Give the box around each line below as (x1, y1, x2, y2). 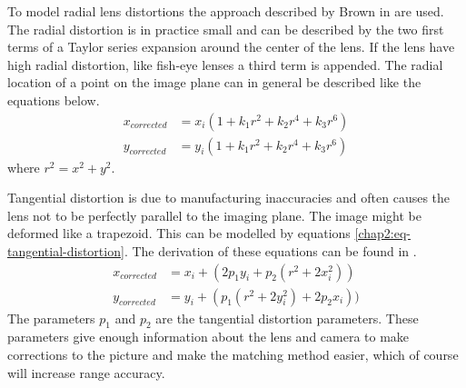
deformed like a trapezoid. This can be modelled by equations (7, 224, 351, 243)
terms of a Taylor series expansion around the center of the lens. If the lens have (7, 37, 455, 56)
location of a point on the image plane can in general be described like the (7, 73, 421, 92)
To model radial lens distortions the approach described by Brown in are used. (7, 2, 444, 20)
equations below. (7, 90, 100, 109)
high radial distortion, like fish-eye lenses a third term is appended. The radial (7, 55, 443, 74)
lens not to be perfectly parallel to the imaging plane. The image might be (7, 205, 421, 224)
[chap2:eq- (354, 224, 411, 243)
